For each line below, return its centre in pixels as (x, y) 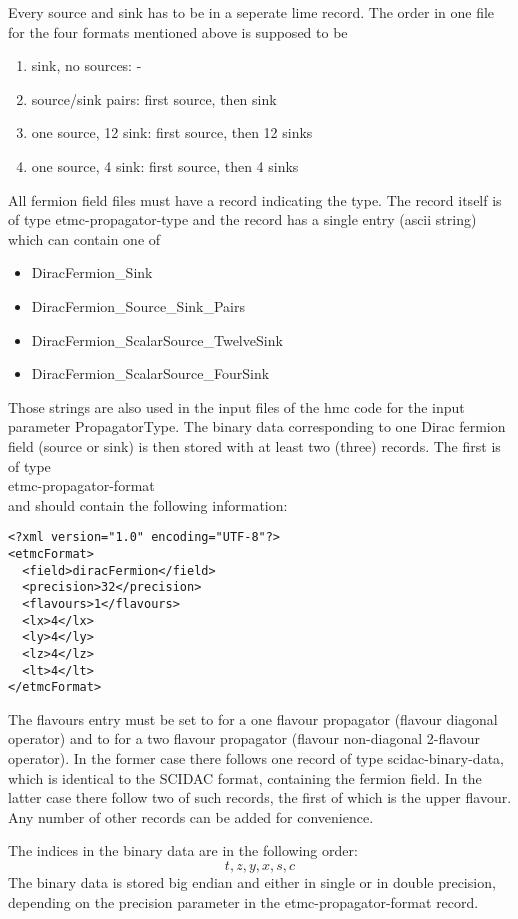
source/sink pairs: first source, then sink (154, 98)
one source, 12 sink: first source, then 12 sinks (172, 132)
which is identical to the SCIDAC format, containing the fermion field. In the (245, 777)
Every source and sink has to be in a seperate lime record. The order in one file (251, 12)
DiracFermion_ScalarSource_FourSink (150, 373)
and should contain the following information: (148, 504)
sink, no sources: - (86, 65)
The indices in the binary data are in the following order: (183, 850)
